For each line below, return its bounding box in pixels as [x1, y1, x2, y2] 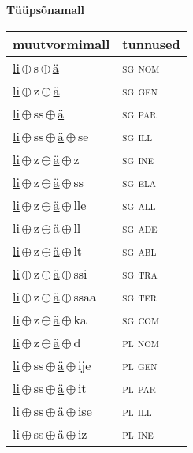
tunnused [122, 34, 180, 53]
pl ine [122, 424, 154, 443]
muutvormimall [13, 34, 110, 53]
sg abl [122, 241, 157, 260]
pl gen [122, 355, 158, 374]
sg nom [122, 58, 160, 77]
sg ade [122, 218, 158, 237]
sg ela [122, 172, 157, 191]
